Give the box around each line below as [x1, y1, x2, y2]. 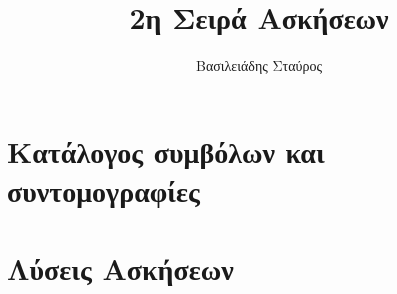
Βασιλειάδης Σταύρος [196, 55, 322, 76]
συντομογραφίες [7, 169, 200, 210]
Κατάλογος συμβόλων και [7, 130, 325, 171]
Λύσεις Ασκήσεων [7, 248, 234, 289]
